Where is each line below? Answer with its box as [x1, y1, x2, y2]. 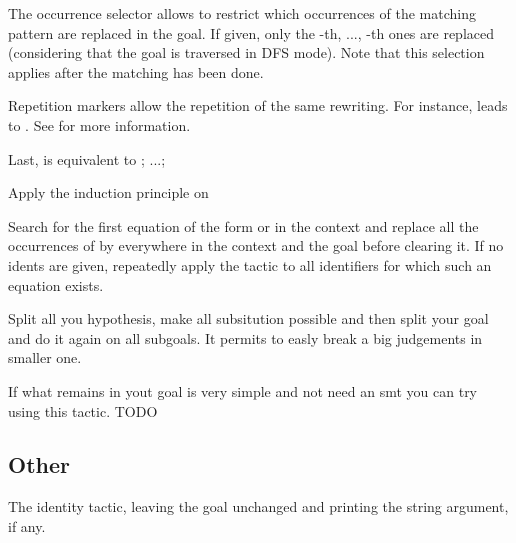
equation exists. [8, 274, 104, 295]
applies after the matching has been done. [8, 61, 264, 82]
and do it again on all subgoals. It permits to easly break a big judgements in [8, 327, 483, 348]
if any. [8, 515, 46, 536]
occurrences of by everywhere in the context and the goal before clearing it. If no [8, 235, 504, 256]
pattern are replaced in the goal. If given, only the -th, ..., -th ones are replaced [8, 22, 494, 43]
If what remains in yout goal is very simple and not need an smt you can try [8, 380, 478, 401]
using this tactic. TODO [8, 400, 158, 421]
